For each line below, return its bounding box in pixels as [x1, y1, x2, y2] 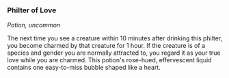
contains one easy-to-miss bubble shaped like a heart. [7, 64, 161, 72]
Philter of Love [7, 5, 57, 15]
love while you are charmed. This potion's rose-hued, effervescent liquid [7, 56, 212, 64]
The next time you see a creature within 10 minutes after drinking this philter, [7, 34, 223, 42]
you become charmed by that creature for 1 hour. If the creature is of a [7, 42, 206, 50]
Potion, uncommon [7, 21, 61, 29]
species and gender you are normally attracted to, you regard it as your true [7, 49, 221, 57]
